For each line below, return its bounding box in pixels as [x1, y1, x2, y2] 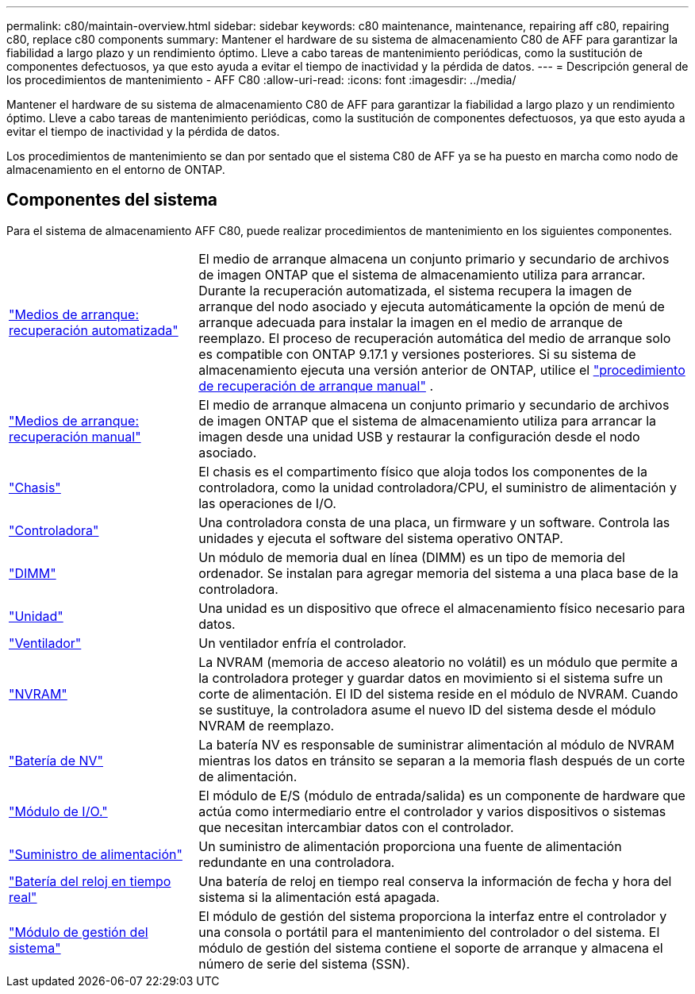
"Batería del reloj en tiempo [9, 873, 171, 889]
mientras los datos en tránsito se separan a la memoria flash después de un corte [198, 752, 685, 769]
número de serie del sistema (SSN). [198, 955, 410, 972]
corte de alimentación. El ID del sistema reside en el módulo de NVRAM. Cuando [198, 685, 678, 702]
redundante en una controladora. [198, 853, 395, 870]
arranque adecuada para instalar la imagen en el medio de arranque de [198, 314, 623, 330]
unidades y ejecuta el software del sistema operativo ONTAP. [198, 530, 563, 546]
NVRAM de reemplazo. [198, 717, 335, 734]
